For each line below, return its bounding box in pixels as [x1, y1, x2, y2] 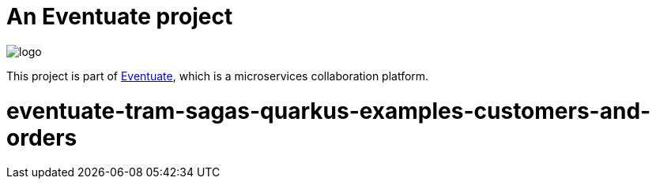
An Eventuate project [6, 3, 233, 30]
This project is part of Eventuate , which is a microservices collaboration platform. [6, 68, 429, 83]
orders [6, 124, 77, 151]
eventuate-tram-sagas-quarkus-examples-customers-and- [6, 97, 651, 124]
